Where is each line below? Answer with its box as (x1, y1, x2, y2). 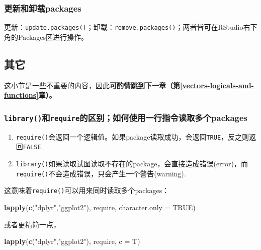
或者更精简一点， (4, 219, 60, 229)
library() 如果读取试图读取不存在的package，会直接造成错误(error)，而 (16, 158, 248, 168)
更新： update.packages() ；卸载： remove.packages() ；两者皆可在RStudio (4, 22, 243, 32)
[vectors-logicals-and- (180, 80, 254, 90)
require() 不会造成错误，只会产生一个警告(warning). (16, 168, 186, 178)
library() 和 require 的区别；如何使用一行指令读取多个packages (4, 111, 248, 123)
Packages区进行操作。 (18, 31, 89, 42)
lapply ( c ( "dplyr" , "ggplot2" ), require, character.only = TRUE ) (4, 202, 196, 212)
